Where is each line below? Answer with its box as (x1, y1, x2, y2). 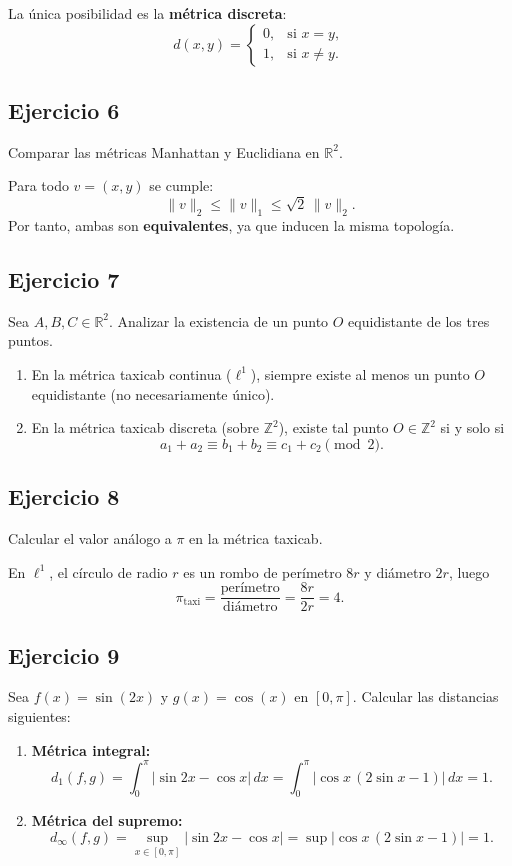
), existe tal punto (278, 417, 389, 438)
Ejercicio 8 (8, 481, 120, 512)
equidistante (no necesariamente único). (31, 383, 275, 404)
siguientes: (8, 705, 71, 726)
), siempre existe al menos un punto (250, 363, 470, 384)
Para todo (8, 175, 69, 196)
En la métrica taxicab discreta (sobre (31, 417, 259, 438)
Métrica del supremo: (31, 810, 183, 831)
